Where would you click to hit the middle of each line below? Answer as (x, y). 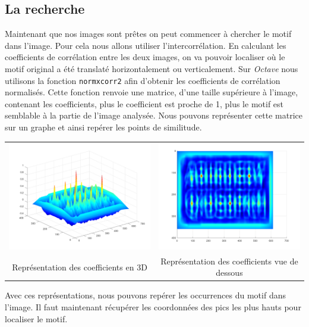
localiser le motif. (36, 318)
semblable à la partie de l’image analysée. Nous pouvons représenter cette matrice (154, 115)
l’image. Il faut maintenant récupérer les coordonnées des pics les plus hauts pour (153, 306)
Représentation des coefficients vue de (229, 261)
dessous (229, 272)
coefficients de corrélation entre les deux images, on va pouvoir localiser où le (145, 57)
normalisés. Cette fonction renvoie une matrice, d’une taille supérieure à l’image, (152, 92)
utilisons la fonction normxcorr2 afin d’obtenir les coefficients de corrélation (143, 80)
